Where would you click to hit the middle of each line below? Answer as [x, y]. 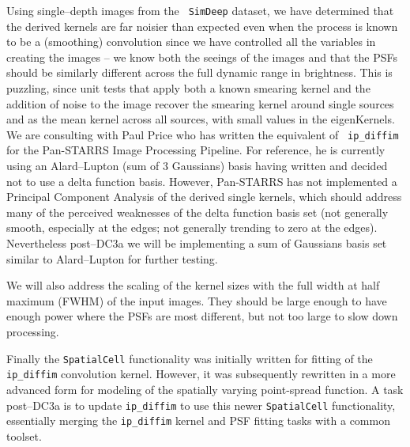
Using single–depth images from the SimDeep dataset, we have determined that [200, 10]
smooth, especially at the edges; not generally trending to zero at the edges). [192, 227]
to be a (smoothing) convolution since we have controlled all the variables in [191, 42]
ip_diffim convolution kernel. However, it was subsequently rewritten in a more [201, 374]
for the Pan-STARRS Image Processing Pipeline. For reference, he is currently [196, 150]
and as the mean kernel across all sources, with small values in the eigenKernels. [201, 119]
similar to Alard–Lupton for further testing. [112, 258]
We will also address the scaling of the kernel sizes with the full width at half [193, 285]
